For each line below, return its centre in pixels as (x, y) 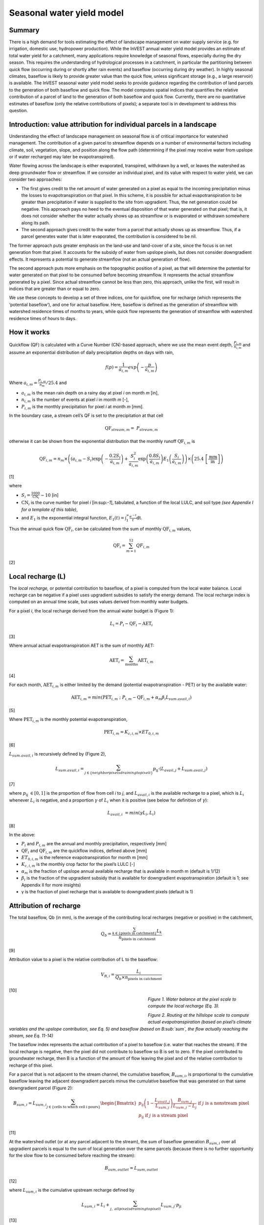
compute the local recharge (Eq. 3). (184, 1006)
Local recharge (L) (37, 576)
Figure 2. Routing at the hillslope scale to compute (198, 1015)
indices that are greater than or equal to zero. (55, 289)
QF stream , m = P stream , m (132, 429)
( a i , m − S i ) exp (86, 459)
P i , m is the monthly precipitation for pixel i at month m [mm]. (82, 407)
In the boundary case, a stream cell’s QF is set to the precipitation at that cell (86, 416)
